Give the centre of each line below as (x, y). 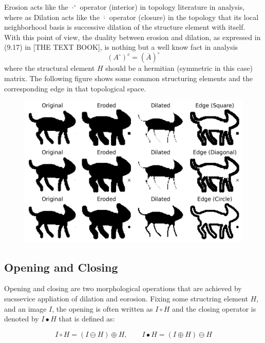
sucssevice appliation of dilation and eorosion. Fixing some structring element (126, 298)
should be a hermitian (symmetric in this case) (179, 68)
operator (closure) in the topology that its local (184, 17)
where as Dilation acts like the (52, 17)
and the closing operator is (214, 308)
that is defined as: (87, 319)
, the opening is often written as (102, 308)
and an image (25, 308)
